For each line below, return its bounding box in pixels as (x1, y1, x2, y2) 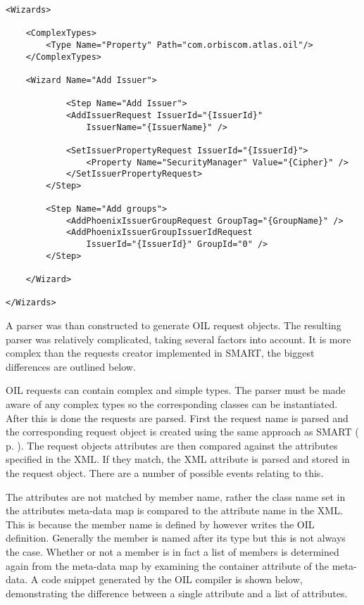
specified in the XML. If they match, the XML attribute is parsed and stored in (6, 452, 350, 466)
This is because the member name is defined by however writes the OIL (6, 516, 315, 531)
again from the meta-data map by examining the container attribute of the (6, 558, 330, 573)
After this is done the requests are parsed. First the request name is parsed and (6, 410, 349, 425)
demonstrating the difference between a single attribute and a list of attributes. (6, 585, 348, 600)
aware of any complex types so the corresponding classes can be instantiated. (6, 397, 338, 412)
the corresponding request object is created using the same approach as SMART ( (6, 424, 359, 439)
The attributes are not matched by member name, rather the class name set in (6, 489, 346, 504)
